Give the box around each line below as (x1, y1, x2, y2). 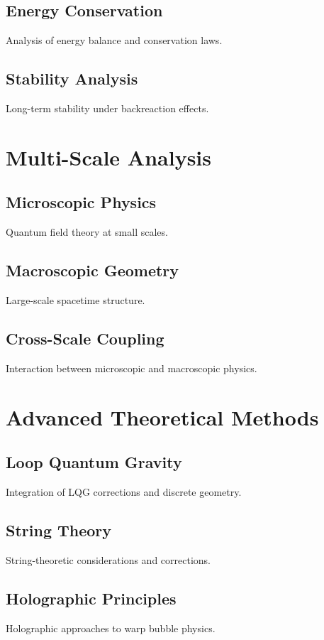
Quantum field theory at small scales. (6, 224, 168, 239)
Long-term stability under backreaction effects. (6, 101, 209, 115)
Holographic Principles (6, 587, 177, 609)
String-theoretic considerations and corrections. (6, 552, 211, 567)
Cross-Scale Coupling (6, 327, 164, 349)
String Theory (6, 519, 112, 541)
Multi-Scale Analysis (6, 142, 211, 171)
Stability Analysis (6, 67, 138, 90)
